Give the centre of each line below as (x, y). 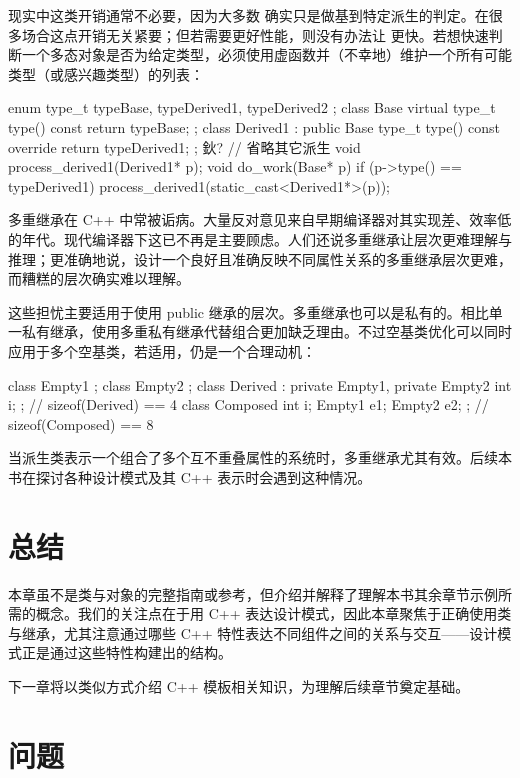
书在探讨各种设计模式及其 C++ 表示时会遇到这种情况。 (190, 476)
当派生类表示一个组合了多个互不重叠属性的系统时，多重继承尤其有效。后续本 (260, 457)
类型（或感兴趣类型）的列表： (106, 73)
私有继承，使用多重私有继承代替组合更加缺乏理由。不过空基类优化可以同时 (266, 331)
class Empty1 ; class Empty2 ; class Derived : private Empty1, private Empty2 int (260, 384)
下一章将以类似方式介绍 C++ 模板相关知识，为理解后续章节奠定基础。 (239, 685)
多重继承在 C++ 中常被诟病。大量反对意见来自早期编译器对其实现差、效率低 (260, 219)
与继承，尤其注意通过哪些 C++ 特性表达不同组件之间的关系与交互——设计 (253, 632)
